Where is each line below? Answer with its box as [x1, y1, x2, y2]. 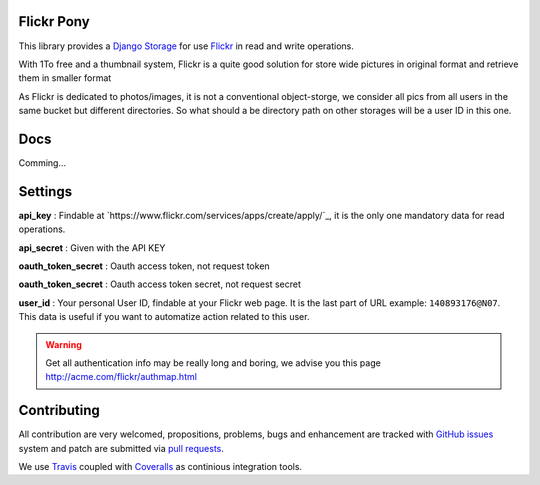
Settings [18, 183, 73, 200]
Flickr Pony [18, 13, 90, 30]
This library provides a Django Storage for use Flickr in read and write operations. [18, 40, 355, 52]
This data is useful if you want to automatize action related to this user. [18, 311, 310, 323]
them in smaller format [18, 72, 112, 84]
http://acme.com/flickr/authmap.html [45, 371, 197, 383]
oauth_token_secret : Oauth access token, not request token [18, 260, 270, 272]
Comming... [18, 156, 67, 169]
